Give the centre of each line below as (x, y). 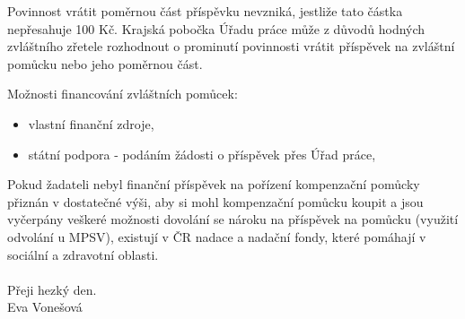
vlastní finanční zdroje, (91, 123)
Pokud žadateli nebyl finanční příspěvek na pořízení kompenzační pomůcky (214, 184)
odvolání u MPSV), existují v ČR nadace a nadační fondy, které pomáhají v (217, 236)
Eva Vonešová (45, 307)
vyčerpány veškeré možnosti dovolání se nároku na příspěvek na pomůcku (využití (233, 219)
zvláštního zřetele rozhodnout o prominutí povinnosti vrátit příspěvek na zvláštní (231, 46)
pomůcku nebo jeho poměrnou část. (105, 63)
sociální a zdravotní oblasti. (83, 254)
